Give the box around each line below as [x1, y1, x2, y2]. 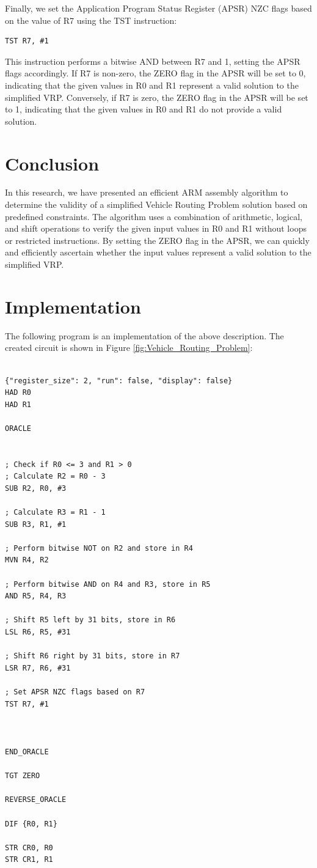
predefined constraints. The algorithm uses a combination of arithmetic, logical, [5, 210, 302, 223]
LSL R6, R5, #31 [5, 628, 71, 636]
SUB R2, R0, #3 [5, 484, 67, 493]
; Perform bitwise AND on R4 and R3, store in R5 [5, 579, 211, 589]
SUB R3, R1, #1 [5, 520, 67, 529]
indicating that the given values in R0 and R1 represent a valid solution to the [5, 78, 299, 91]
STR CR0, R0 [5, 843, 53, 852]
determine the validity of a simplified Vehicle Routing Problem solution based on [5, 198, 308, 211]
